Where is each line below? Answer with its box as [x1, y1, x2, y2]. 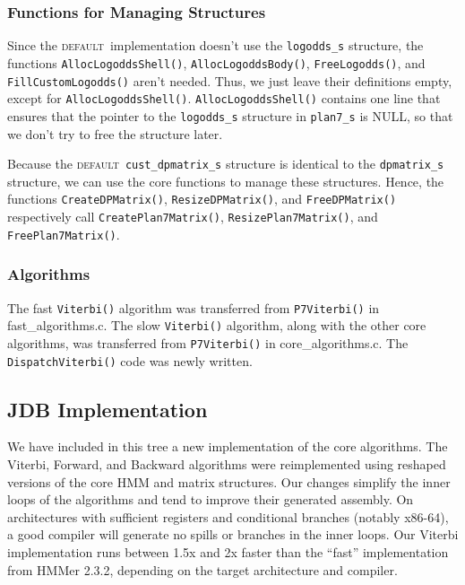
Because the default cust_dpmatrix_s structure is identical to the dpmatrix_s [7, 154, 444, 173]
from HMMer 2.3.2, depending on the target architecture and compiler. [7, 560, 398, 579]
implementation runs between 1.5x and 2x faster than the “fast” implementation [7, 542, 449, 561]
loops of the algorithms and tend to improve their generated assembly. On [7, 490, 414, 509]
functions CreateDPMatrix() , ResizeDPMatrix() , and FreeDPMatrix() [7, 189, 397, 208]
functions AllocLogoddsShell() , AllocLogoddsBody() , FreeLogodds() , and [7, 53, 426, 72]
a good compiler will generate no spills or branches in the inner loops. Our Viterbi [7, 525, 459, 544]
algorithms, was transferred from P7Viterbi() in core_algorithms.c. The [7, 333, 409, 352]
